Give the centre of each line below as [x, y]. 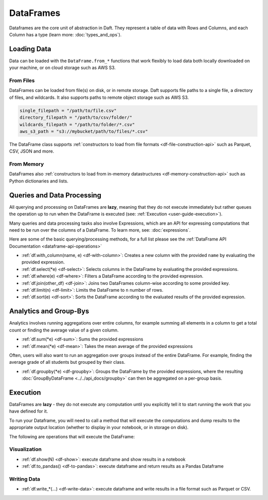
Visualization [25, 449]
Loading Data [30, 49]
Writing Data [25, 479]
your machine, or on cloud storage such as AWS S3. [63, 68]
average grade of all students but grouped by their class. [67, 362]
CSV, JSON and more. [32, 151]
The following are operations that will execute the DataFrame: [72, 436]
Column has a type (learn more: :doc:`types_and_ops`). [65, 34]
